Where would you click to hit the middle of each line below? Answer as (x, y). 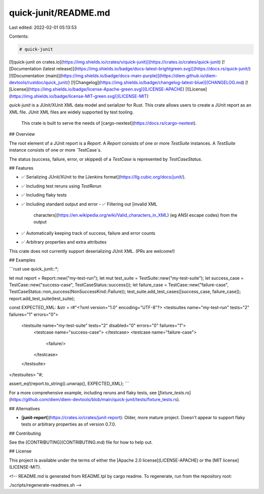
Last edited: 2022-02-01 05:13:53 (43, 27)
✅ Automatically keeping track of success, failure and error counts (88, 233)
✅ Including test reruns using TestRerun (61, 186)
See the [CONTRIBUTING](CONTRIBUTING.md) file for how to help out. (81, 442)
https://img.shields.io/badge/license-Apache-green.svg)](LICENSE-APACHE (106, 89)
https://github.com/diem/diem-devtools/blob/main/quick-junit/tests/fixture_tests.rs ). (95, 400)
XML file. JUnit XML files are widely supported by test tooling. (71, 112)
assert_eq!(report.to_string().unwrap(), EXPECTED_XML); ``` (69, 383)
